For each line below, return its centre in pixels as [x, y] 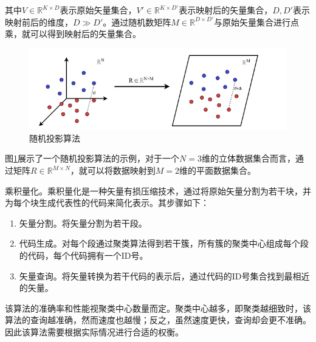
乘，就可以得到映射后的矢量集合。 [73, 34]
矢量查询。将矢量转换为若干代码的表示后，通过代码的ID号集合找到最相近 [164, 275]
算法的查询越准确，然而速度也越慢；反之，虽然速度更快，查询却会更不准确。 [158, 320]
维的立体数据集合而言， [248, 158]
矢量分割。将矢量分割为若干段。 [83, 223]
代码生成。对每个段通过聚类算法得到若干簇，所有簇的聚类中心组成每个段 [164, 243]
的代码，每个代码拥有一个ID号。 [84, 255]
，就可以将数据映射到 [113, 170]
